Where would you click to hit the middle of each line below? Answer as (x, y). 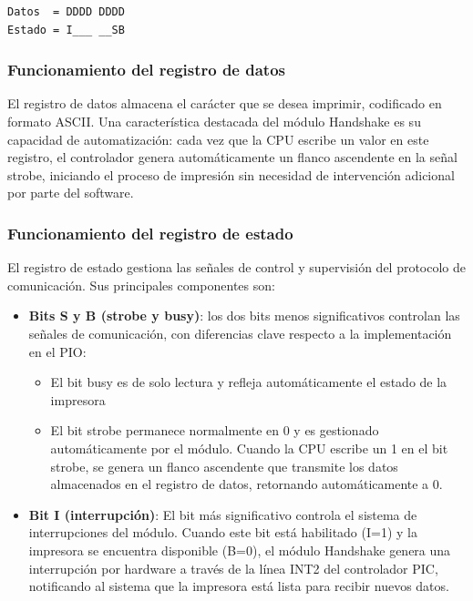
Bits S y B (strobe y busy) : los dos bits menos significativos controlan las (244, 316)
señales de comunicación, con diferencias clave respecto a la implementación (240, 333)
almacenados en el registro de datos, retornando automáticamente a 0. (247, 484)
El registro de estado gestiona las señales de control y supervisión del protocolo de (237, 267)
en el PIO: (57, 351)
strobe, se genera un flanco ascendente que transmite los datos (224, 466)
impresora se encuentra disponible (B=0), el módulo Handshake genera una (240, 550)
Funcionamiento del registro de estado (150, 233)
